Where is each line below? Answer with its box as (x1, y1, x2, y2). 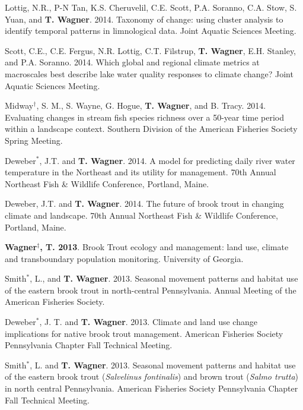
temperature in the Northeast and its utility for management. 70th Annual (5, 166, 276, 178)
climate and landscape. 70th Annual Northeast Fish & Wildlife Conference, (5, 209, 278, 221)
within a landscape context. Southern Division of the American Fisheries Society (5, 122, 298, 135)
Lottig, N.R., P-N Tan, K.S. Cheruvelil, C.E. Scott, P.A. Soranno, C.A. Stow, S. (5, 1, 297, 13)
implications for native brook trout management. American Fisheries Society (5, 327, 283, 339)
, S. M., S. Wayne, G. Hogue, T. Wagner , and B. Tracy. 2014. (36, 99, 266, 112)
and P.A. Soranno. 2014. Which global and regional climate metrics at (5, 56, 260, 68)
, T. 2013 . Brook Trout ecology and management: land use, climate (40, 241, 289, 253)
